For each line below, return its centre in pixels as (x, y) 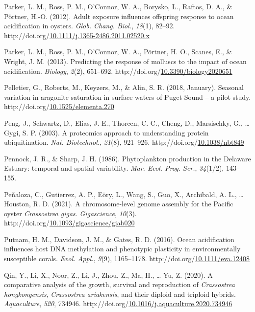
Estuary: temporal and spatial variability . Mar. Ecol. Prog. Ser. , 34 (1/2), (114, 168)
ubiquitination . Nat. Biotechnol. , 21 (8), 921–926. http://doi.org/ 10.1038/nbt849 (124, 142)
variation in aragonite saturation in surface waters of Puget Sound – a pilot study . (127, 97)
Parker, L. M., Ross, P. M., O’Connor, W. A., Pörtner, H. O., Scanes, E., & (118, 52)
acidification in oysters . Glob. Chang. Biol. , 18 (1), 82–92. (89, 26)
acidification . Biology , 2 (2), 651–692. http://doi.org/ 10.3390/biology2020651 (118, 71)
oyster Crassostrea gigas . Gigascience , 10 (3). (70, 213)
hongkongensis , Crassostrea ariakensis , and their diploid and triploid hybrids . (120, 294)
